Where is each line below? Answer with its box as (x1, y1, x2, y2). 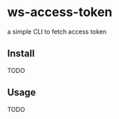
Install (7, 48, 35, 59)
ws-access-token (7, 4, 113, 20)
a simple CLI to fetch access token (7, 27, 107, 36)
